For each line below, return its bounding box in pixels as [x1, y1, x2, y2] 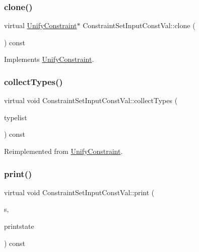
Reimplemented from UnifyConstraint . [4, 146, 123, 156]
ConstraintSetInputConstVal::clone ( [83, 20, 195, 31]
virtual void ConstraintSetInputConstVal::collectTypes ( [4, 95, 178, 106]
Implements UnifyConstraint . [4, 54, 94, 64]
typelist [4, 112, 27, 122]
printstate [4, 221, 34, 231]
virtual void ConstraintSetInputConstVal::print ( [4, 187, 155, 197]
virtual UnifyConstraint [4, 20, 77, 31]
